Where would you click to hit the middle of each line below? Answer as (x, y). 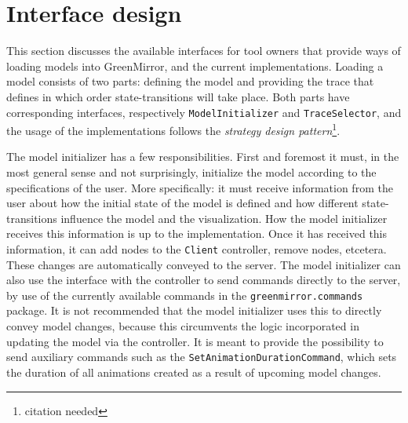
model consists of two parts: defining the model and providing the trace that (190, 81)
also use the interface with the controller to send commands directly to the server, (204, 280)
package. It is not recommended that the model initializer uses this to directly (194, 310)
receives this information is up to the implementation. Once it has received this (197, 233)
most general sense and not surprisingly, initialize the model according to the (191, 172)
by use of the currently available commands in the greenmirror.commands (185, 295)
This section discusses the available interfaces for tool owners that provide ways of (204, 51)
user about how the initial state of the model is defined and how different (182, 203)
